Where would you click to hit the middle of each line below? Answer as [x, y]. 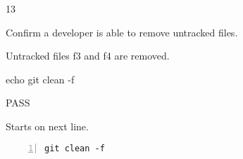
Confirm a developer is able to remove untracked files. [122, 32]
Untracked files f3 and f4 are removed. [88, 56]
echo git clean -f [40, 79]
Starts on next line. [47, 126]
